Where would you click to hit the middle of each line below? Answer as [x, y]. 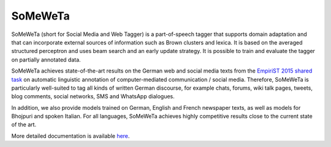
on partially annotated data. [46, 59]
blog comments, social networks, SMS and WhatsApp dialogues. [93, 96]
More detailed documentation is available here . [70, 136]
